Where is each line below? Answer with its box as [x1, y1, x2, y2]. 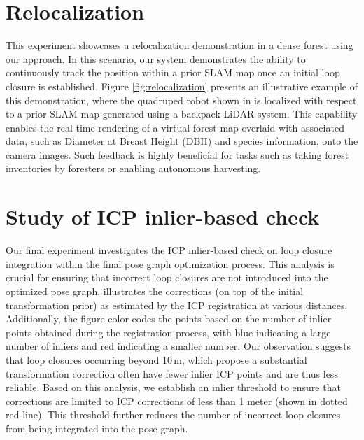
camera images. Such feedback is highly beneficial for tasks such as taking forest [6, 147, 349, 162]
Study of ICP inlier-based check [6, 202, 320, 231]
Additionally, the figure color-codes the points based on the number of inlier [6, 311, 332, 326]
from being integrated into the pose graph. [6, 420, 188, 435]
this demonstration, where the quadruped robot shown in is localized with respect [6, 92, 357, 107]
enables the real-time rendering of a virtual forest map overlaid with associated [6, 120, 344, 134]
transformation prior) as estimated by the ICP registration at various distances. [6, 297, 348, 312]
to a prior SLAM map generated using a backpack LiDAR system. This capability [6, 106, 358, 121]
